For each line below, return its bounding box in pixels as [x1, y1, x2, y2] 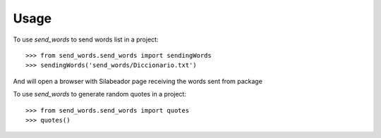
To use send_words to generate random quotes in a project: [13, 90, 187, 99]
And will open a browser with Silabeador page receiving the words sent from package [13, 77, 262, 85]
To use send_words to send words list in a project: [13, 35, 159, 44]
